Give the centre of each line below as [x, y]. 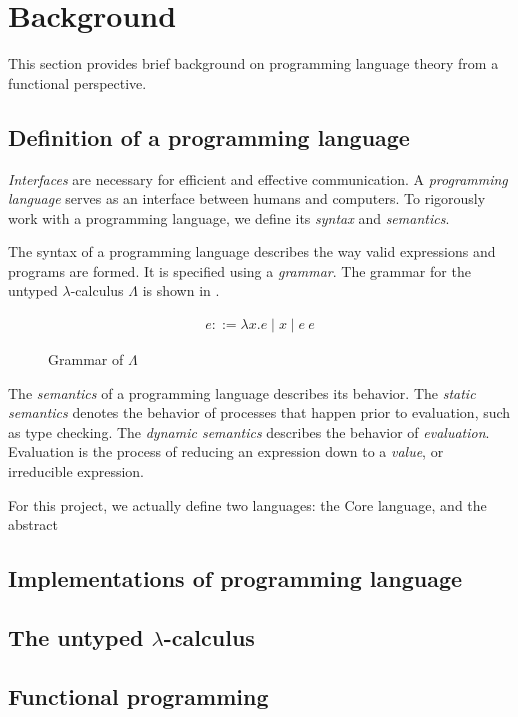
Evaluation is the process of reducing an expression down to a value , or [226, 451]
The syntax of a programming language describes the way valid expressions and [252, 251]
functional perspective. [77, 82]
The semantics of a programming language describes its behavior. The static [242, 392]
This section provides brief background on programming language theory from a [253, 63]
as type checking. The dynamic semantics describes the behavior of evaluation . [249, 431]
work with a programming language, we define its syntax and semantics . [229, 217]
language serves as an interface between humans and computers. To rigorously [247, 198]
